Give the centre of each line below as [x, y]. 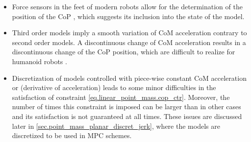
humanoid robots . [39, 61]
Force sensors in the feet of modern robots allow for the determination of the [127, 6]
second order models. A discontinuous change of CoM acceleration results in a [129, 42]
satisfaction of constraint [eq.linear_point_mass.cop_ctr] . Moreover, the [121, 97]
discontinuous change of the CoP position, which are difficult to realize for [124, 52]
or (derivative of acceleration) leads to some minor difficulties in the [114, 87]
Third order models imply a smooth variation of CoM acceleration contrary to [129, 33]
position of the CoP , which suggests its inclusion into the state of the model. [128, 16]
